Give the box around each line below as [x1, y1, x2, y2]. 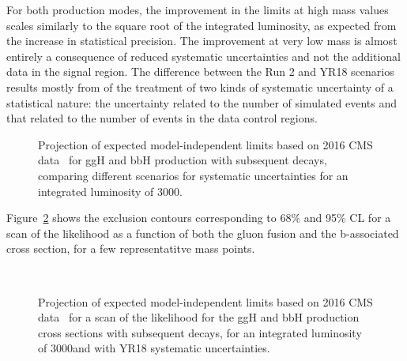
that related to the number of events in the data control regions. [6, 110, 318, 126]
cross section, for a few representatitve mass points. [6, 240, 255, 257]
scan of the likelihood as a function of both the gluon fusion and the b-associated [6, 224, 399, 241]
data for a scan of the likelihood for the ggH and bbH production [38, 309, 360, 325]
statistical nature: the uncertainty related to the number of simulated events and [6, 94, 397, 111]
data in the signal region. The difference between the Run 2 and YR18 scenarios [6, 63, 394, 80]
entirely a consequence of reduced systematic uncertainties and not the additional [6, 47, 401, 64]
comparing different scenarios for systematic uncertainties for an [38, 167, 349, 183]
